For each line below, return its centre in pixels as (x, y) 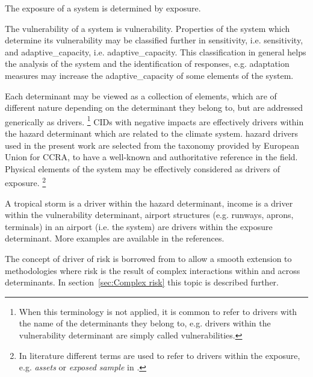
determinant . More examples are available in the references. (115, 238)
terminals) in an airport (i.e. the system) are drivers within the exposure (139, 226)
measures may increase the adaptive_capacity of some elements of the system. (149, 75)
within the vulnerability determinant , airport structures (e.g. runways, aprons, (149, 215)
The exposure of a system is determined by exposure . (103, 8)
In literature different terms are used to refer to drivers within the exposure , (160, 355)
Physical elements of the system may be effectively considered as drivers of (142, 168)
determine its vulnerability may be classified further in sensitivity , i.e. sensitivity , (154, 40)
